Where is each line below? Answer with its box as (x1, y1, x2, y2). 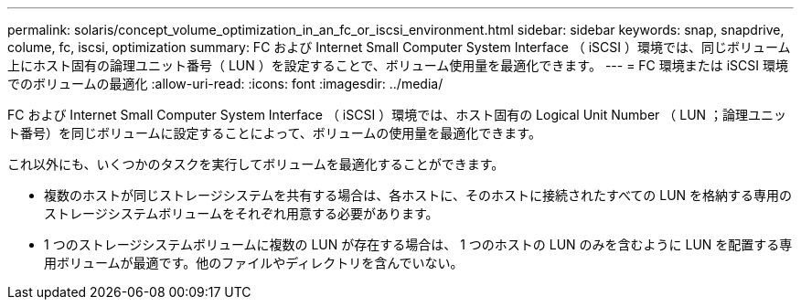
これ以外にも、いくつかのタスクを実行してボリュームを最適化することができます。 (7, 156, 505, 172)
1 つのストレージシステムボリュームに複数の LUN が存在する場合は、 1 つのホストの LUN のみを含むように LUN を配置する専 (44, 237, 793, 252)
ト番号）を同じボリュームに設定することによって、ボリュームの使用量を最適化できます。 (7, 125, 541, 141)
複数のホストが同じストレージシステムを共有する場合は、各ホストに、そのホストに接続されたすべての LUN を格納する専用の (44, 187, 793, 203)
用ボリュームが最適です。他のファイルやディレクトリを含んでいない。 (44, 255, 464, 270)
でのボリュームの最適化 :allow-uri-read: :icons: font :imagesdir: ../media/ (7, 76, 443, 91)
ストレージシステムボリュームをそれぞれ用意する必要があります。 (44, 206, 439, 221)
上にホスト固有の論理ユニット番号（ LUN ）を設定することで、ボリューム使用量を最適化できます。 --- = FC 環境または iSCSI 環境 (7, 58, 788, 73)
